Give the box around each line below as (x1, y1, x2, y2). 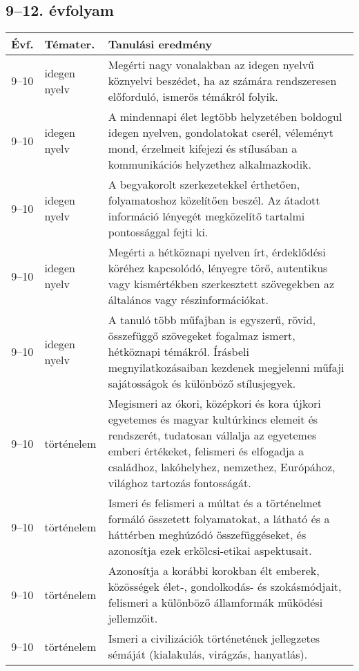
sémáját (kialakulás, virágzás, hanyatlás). (108, 646, 308, 663)
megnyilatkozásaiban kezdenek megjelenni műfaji (108, 359, 345, 376)
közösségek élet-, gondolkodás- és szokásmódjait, (108, 578, 342, 595)
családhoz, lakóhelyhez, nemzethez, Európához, (108, 459, 336, 475)
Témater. (44, 36, 95, 53)
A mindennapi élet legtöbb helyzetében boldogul (108, 108, 342, 125)
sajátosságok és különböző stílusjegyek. (108, 375, 296, 392)
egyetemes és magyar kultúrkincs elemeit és (108, 411, 318, 428)
